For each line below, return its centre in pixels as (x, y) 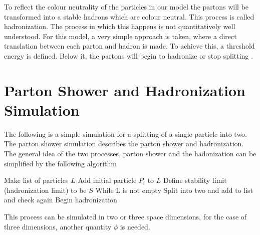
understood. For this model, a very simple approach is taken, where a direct (120, 36)
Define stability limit (195, 180)
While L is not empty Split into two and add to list (174, 190)
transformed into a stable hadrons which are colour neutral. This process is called (129, 16)
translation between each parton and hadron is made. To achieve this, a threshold (129, 46)
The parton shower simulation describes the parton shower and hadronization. (124, 144)
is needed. (135, 226)
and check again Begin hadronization (61, 200)
